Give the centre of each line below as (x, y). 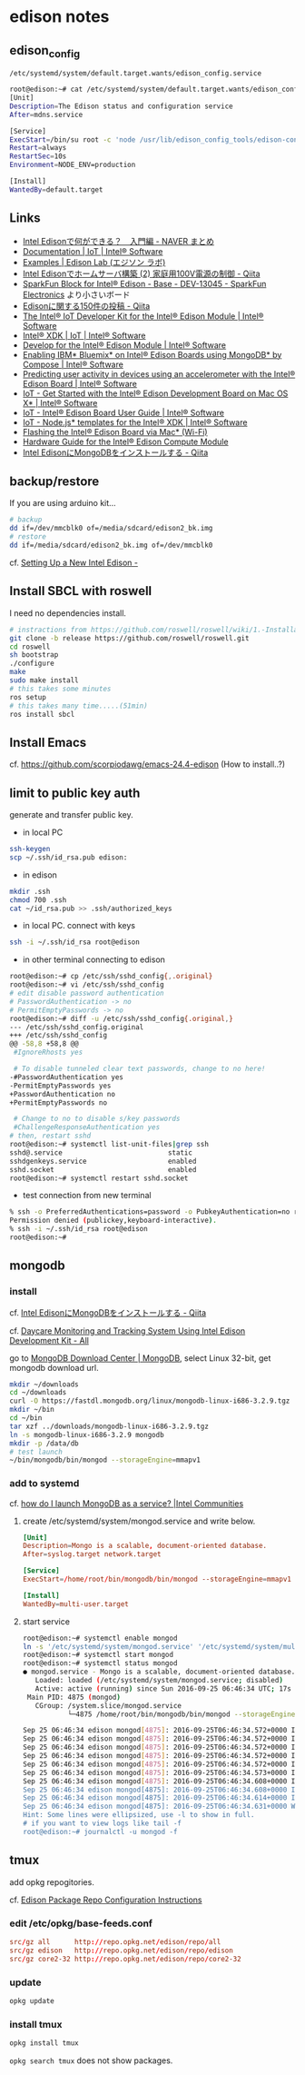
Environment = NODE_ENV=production (73, 165)
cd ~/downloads (38, 1393)
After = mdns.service (46, 114)
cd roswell (30, 647)
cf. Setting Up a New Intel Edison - (74, 562)
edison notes (59, 17)
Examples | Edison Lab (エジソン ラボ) (94, 262)
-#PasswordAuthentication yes (67, 1077)
